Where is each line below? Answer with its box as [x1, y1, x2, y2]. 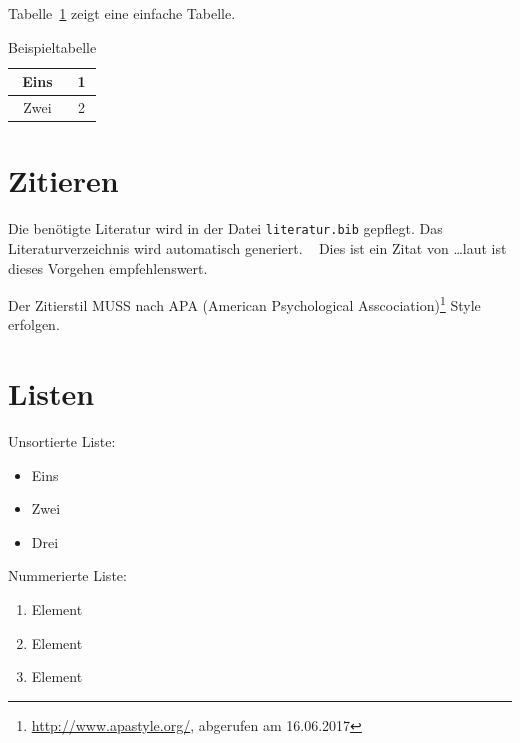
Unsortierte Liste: [8, 431, 116, 452]
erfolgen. [8, 314, 60, 335]
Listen [8, 373, 95, 414]
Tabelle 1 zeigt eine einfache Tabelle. [8, 3, 236, 23]
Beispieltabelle [8, 36, 97, 57]
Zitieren [8, 160, 119, 201]
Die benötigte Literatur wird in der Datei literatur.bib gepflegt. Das [8, 218, 443, 239]
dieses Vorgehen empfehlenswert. [8, 257, 208, 278]
